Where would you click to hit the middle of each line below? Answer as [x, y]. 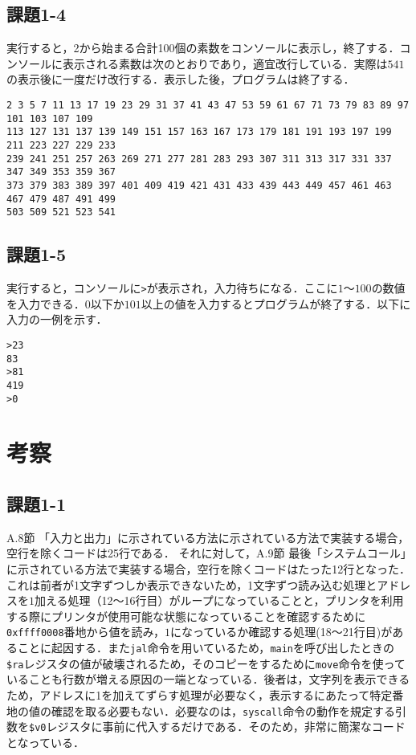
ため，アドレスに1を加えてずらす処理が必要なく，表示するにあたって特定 [200, 694]
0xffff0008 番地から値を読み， [86, 632]
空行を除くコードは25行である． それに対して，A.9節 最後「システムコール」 [206, 553]
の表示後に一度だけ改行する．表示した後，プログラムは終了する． [181, 79]
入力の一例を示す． [57, 319]
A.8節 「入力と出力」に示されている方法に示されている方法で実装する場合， [208, 537]
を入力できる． [46, 303]
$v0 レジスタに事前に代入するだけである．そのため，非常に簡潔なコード [217, 726]
